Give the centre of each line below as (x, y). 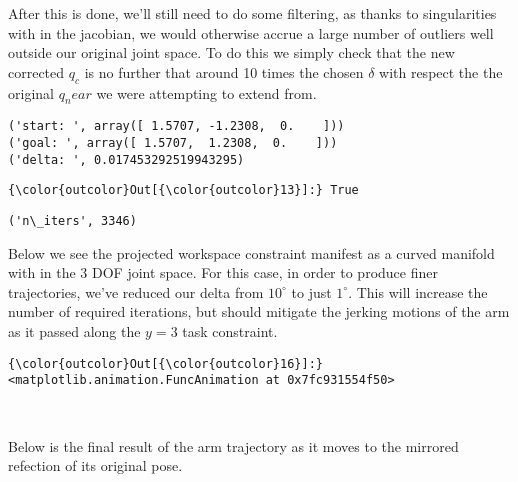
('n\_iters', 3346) (72, 221)
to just (311, 291)
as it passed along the (74, 331)
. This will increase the (418, 291)
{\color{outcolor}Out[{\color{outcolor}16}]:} (165, 363)
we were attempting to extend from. (206, 92)
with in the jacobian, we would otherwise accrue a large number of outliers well (251, 32)
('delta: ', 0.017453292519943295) (126, 159)
